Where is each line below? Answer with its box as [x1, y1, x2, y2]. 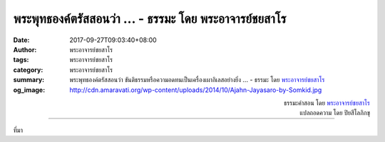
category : [13, 65, 43, 74]
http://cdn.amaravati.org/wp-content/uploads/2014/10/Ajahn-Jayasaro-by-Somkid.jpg [69, 86, 322, 94]
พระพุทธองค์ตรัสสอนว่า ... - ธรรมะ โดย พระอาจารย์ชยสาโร [13, 11, 287, 26]
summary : [13, 76, 45, 84]
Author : [13, 45, 37, 54]
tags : [13, 56, 29, 64]
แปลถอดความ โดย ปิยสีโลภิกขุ [299, 108, 370, 117]
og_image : [13, 86, 46, 94]
